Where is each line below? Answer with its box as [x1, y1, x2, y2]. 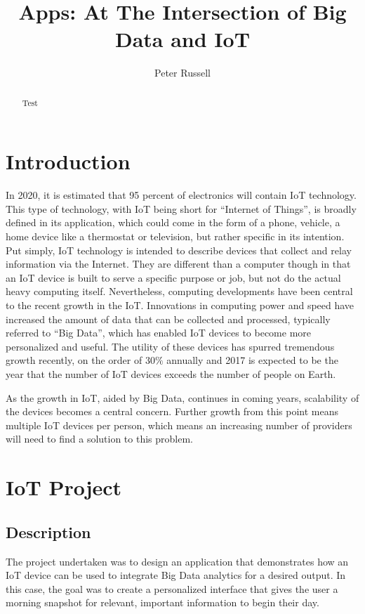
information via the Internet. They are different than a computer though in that [6, 256, 351, 271]
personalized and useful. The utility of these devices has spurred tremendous [6, 339, 335, 353]
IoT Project [6, 473, 122, 502]
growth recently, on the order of [6, 353, 142, 367]
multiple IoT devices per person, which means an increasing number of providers [6, 417, 352, 432]
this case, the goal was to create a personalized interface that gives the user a [6, 581, 338, 596]
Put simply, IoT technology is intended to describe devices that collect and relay [6, 242, 352, 257]
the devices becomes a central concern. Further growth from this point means [6, 404, 338, 419]
